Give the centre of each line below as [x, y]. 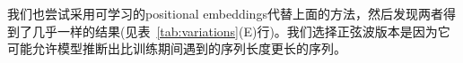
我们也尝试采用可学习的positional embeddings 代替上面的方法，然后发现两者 [225, 13]
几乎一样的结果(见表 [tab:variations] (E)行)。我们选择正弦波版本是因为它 [241, 31]
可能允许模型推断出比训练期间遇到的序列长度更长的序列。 [177, 48]
